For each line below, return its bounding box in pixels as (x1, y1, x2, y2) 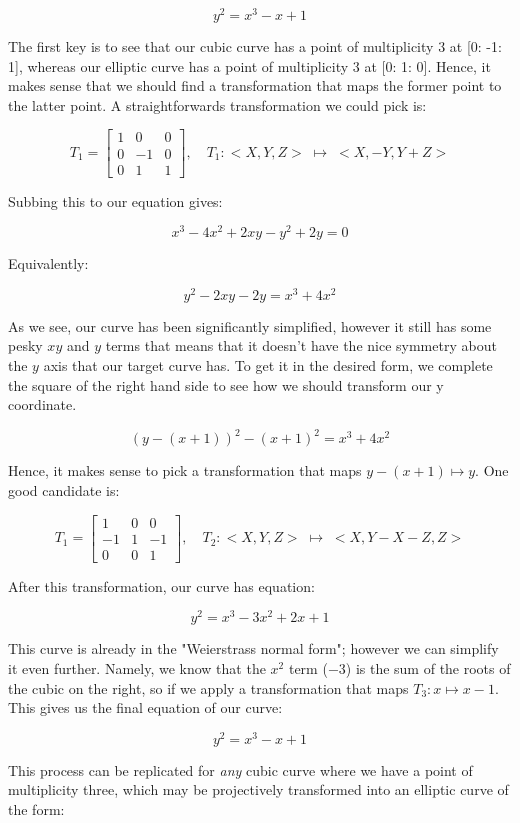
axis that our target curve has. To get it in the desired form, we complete (43, 355, 493, 376)
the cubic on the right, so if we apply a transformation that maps (8, 677, 409, 698)
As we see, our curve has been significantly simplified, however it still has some (8, 315, 492, 336)
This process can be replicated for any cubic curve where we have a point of (8, 759, 473, 780)
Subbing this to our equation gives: (8, 190, 223, 211)
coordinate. (8, 394, 77, 415)
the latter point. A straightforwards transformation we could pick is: (8, 94, 427, 115)
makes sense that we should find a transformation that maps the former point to (8, 75, 502, 96)
